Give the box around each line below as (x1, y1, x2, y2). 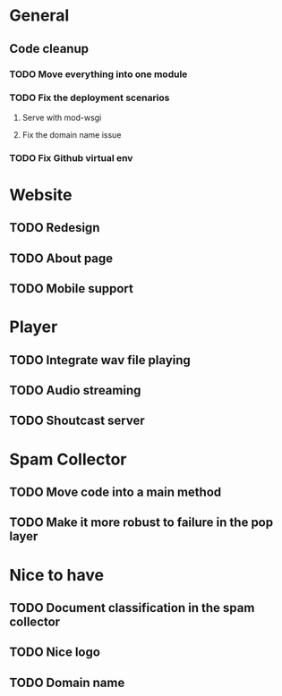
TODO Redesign (9, 220, 100, 235)
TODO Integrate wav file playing (9, 352, 191, 368)
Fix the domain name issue (21, 129, 122, 140)
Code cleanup (9, 41, 90, 56)
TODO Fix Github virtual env (9, 151, 133, 164)
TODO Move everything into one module (9, 68, 188, 81)
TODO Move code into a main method (9, 485, 222, 500)
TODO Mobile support (9, 281, 134, 296)
